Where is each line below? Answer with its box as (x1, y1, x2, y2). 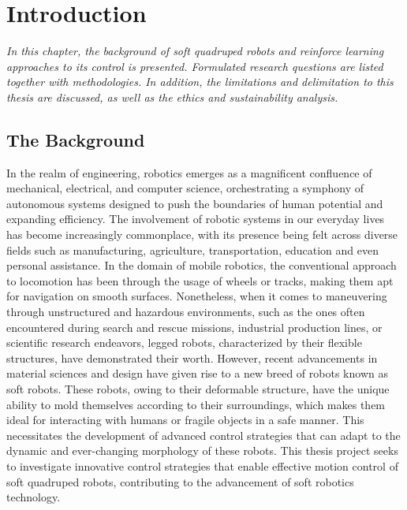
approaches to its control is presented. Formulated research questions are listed (6, 58, 383, 74)
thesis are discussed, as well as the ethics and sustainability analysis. (6, 88, 338, 105)
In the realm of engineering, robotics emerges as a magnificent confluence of (6, 164, 372, 181)
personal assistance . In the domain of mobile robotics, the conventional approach (6, 257, 397, 274)
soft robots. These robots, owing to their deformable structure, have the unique (6, 381, 390, 397)
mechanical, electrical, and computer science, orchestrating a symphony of (6, 180, 364, 196)
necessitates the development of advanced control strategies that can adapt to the (6, 426, 401, 443)
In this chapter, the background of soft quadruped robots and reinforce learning (6, 43, 384, 59)
